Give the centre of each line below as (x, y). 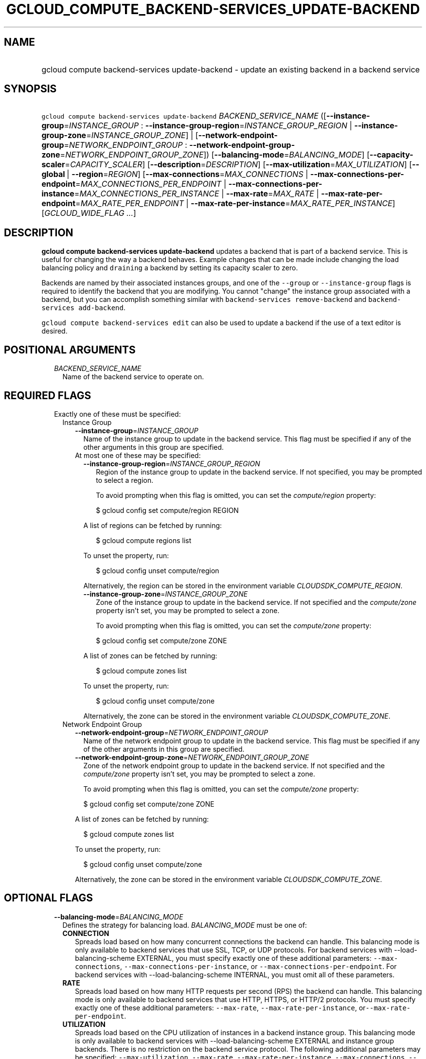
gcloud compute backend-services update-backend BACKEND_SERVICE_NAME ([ (184, 116)
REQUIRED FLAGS (48, 395)
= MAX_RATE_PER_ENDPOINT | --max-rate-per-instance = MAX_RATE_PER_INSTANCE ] (235, 203)
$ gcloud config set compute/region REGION (167, 510)
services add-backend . (84, 308)
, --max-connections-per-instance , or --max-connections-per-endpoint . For (258, 966)
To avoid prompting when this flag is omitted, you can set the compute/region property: (236, 495)
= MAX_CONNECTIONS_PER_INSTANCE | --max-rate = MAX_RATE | (196, 194)
